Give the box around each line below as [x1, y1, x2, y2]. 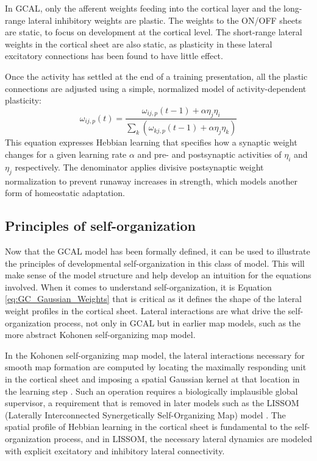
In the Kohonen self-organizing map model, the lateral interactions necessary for [5, 348, 305, 361]
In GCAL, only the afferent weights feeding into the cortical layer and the [5, 2, 281, 14]
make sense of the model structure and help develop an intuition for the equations [5, 269, 312, 281]
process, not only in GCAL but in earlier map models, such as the [54, 316, 301, 329]
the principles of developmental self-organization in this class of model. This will [5, 256, 305, 269]
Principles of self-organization [5, 216, 196, 235]
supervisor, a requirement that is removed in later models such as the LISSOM [5, 396, 299, 409]
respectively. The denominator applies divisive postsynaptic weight [15, 160, 264, 173]
